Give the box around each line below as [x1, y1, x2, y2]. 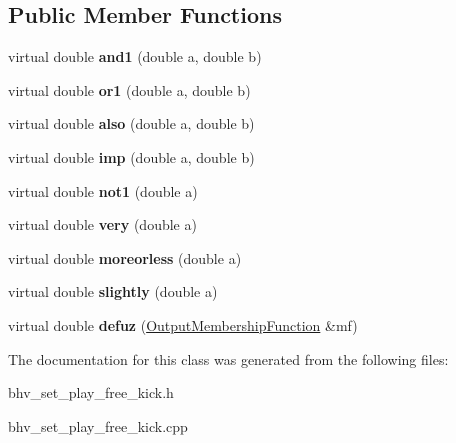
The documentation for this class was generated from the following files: [8, 348, 449, 369]
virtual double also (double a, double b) [8, 113, 255, 134]
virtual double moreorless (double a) [8, 247, 242, 268]
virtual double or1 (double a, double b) [8, 79, 251, 100]
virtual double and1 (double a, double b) [8, 46, 262, 67]
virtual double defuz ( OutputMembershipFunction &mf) [8, 314, 358, 335]
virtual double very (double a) [8, 214, 197, 235]
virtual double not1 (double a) [8, 180, 198, 201]
